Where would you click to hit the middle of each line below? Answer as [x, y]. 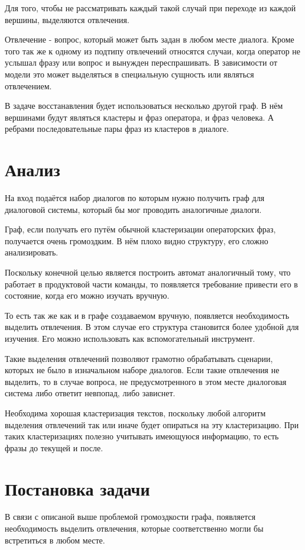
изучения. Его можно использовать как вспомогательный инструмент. [130, 338]
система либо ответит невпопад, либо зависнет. [90, 393]
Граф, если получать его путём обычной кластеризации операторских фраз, [140, 229]
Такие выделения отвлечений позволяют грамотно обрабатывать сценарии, [139, 358]
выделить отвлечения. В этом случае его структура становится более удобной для [152, 327]
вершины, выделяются [45, 19]
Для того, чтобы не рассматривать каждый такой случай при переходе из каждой [150, 8]
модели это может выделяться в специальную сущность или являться [129, 74]
